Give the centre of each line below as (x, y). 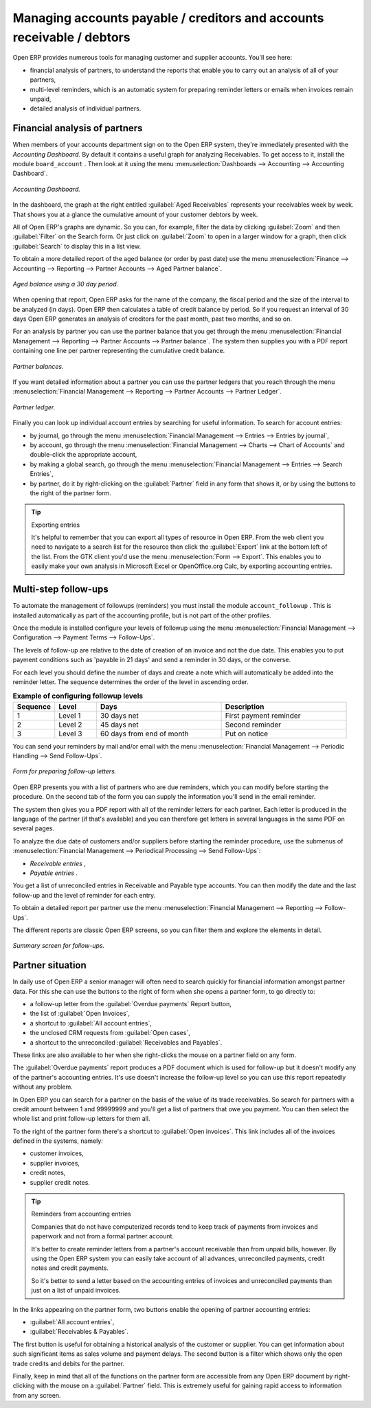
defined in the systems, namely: (58, 1141)
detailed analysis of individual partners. (86, 109)
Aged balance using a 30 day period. (66, 284)
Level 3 (70, 734)
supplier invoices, (55, 1163)
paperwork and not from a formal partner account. (103, 1236)
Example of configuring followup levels (78, 696)
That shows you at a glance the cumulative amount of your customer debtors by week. (135, 214)
